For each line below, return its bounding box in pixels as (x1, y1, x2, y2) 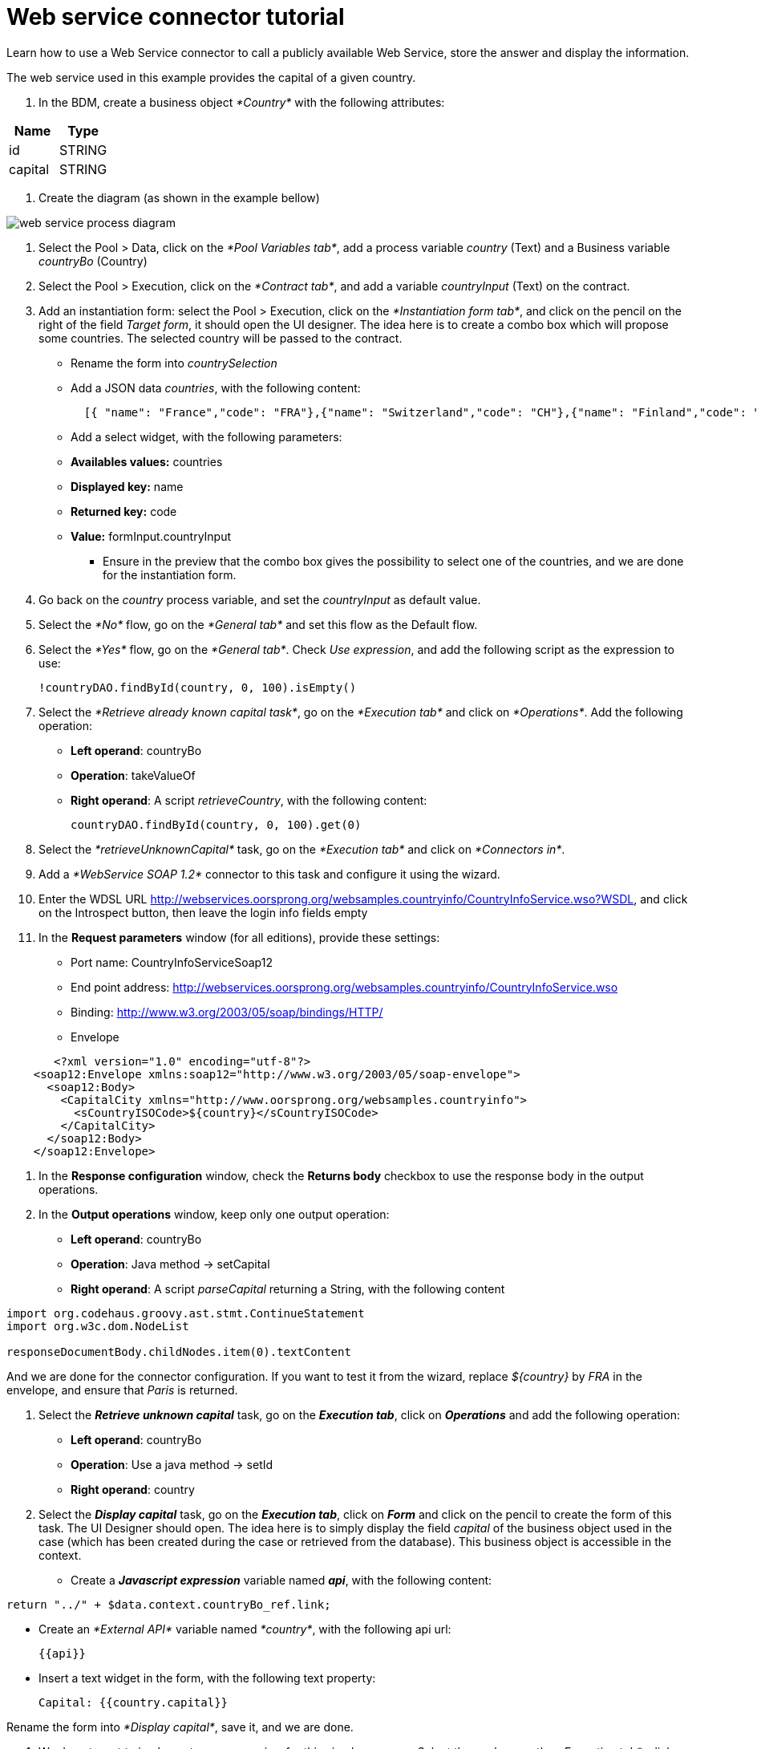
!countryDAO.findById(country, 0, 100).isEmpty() (38, 680, 357, 694)
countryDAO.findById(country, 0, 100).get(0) (71, 818, 362, 831)
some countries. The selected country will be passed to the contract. (38, 331, 403, 345)
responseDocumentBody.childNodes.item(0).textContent (6, 1345, 351, 1358)
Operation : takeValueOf (71, 768, 196, 782)
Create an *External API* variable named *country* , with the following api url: (38, 1621, 451, 1636)
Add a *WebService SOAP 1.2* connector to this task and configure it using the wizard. (38, 866, 500, 881)
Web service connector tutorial (6, 3, 345, 30)
